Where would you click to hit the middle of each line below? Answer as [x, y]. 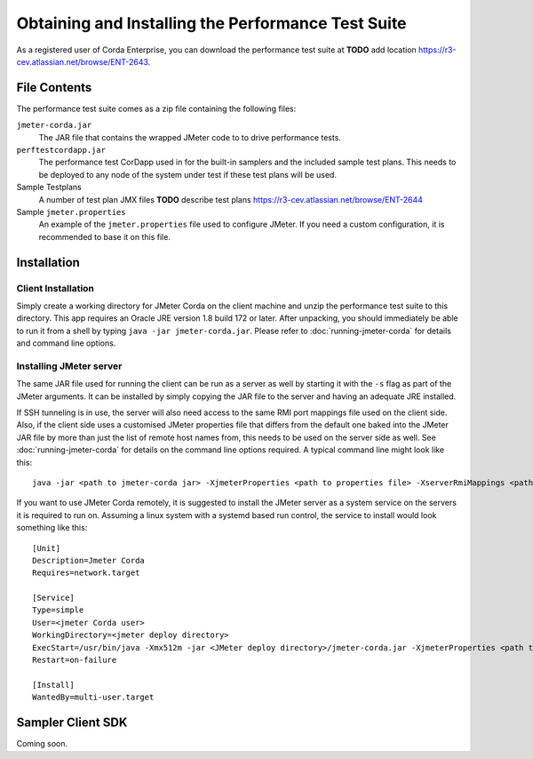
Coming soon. [42, 744]
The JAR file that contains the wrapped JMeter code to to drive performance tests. [190, 137]
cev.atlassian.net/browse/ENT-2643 [82, 61]
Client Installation [56, 288]
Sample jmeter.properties [71, 212]
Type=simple [58, 610]
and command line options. [66, 343]
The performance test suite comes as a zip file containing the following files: [156, 108]
